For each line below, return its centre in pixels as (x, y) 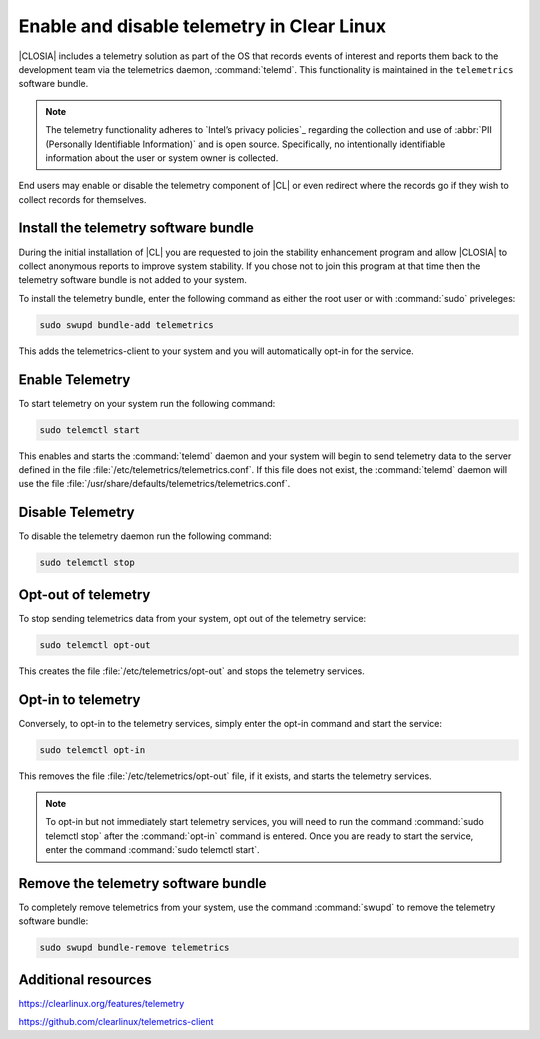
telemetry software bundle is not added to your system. (132, 280)
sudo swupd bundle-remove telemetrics (134, 948)
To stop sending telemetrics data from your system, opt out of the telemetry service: (192, 618)
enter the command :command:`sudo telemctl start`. (152, 850)
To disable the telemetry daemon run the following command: (145, 536)
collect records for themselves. (82, 199)
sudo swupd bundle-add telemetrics (126, 324)
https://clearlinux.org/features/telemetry (101, 1003)
